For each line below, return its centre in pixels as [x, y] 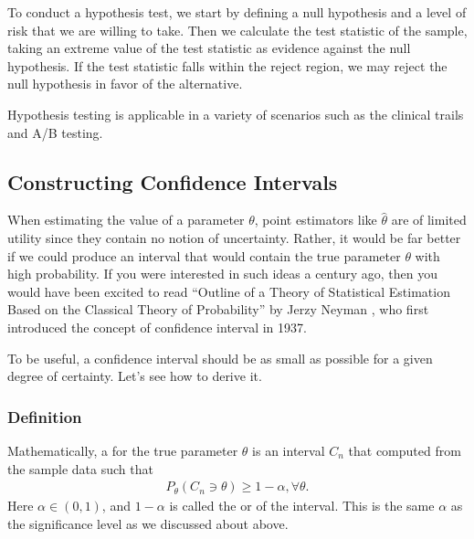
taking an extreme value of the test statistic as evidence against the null [209, 48]
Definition [45, 416]
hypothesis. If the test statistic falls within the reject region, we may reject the [227, 65]
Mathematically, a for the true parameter [123, 450]
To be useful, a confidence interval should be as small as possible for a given [220, 358]
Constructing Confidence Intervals [173, 181]
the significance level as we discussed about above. [148, 523]
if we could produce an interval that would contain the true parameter [204, 255]
